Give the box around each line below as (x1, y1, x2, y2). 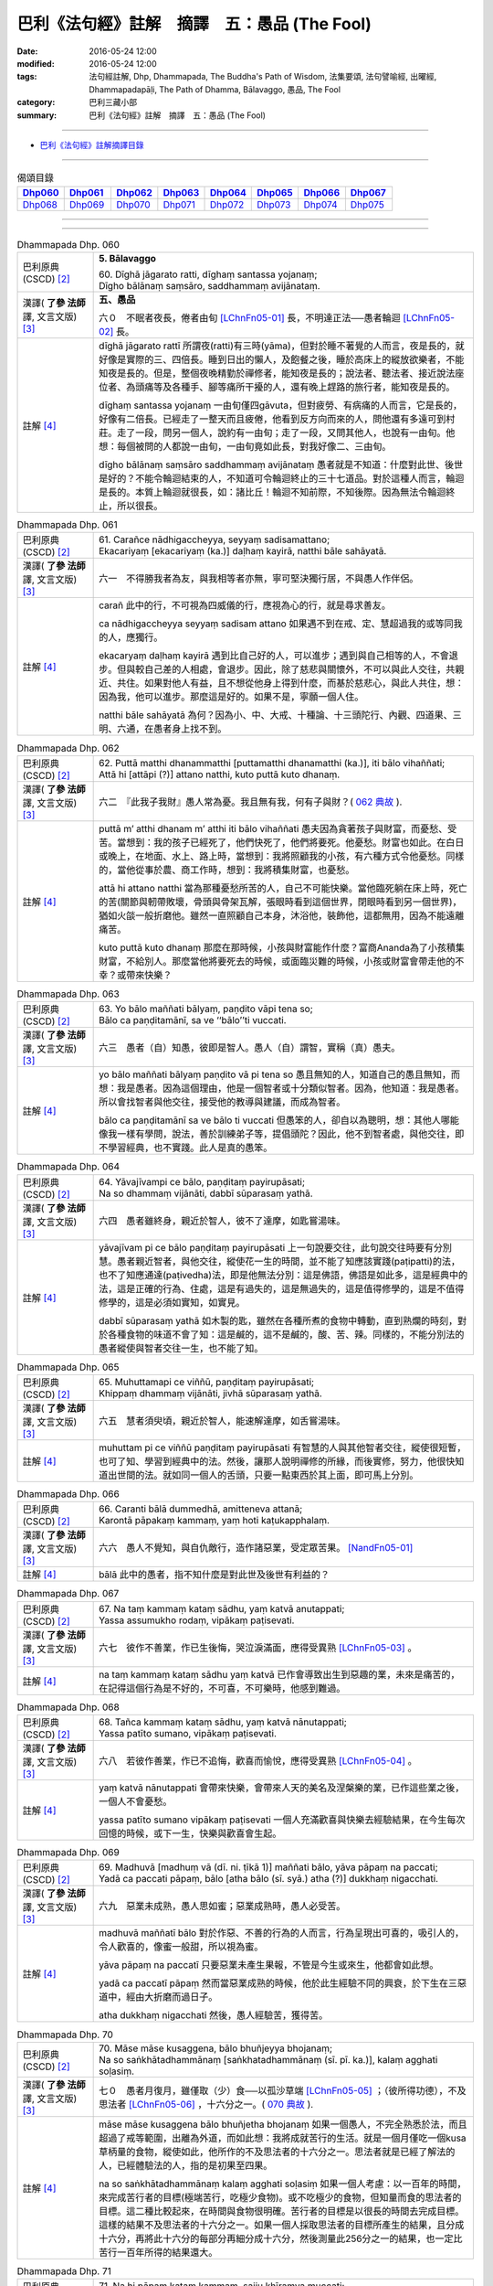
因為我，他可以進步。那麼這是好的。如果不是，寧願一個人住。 (99, 690, 364, 703)
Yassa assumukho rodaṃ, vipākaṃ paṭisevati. (99, 1614, 295, 1627)
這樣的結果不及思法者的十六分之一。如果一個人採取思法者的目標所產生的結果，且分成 (99, 2218, 465, 2231)
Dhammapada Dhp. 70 (16, 2028, 114, 2041)
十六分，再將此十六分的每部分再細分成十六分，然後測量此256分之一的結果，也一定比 (99, 2232, 463, 2245)
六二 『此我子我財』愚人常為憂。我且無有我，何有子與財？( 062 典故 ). (99, 796, 403, 808)
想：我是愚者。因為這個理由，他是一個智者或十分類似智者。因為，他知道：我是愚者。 (99, 1082, 465, 1095)
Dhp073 (257, 198, 291, 210)
